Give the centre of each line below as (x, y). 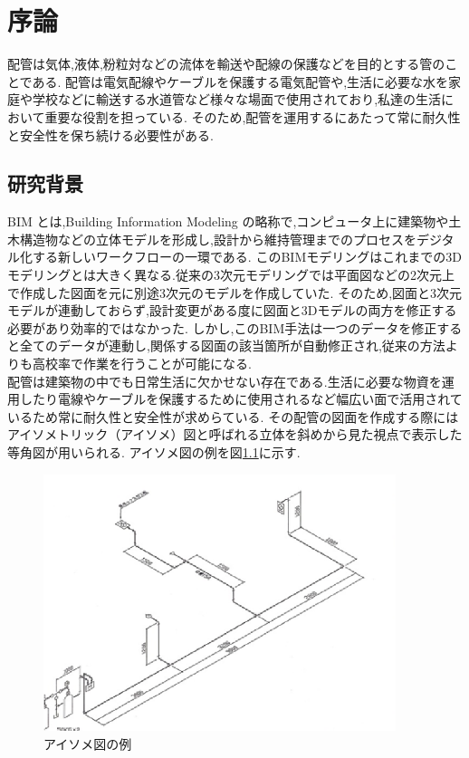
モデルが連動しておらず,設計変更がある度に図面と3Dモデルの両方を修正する (232, 310)
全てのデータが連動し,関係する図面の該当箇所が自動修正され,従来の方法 (232, 345)
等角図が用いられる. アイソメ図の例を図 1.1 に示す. (154, 452)
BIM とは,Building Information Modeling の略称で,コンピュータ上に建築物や (228, 221)
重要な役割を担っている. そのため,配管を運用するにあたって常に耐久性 (253, 116)
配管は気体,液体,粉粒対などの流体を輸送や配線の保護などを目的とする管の (226, 64)
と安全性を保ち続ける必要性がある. (110, 134)
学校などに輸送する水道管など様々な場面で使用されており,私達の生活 (237, 99)
